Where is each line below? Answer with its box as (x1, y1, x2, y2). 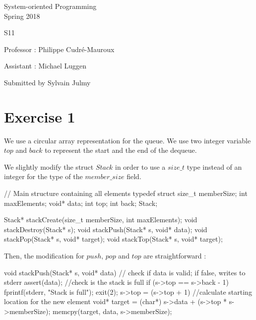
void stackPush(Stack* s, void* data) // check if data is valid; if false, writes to (4, 267, 246, 277)
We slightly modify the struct (4, 161, 94, 172)
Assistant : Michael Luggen (4, 61, 87, 71)
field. (127, 171, 141, 182)
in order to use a (115, 161, 166, 172)
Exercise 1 (4, 106, 75, 127)
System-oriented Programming (4, 1, 97, 11)
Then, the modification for (4, 251, 84, 261)
